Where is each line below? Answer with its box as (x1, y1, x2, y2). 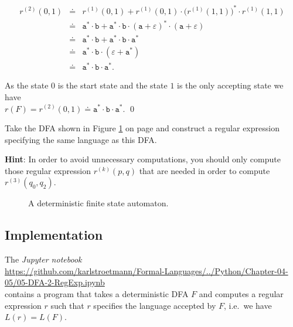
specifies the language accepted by (93, 299, 216, 311)
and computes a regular (199, 288, 284, 300)
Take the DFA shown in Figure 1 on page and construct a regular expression (5, 122, 280, 134)
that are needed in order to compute (139, 164, 270, 176)
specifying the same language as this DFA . (5, 133, 157, 145)
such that (50, 299, 84, 311)
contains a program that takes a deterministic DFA (5, 288, 189, 300)
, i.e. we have (224, 299, 272, 311)
